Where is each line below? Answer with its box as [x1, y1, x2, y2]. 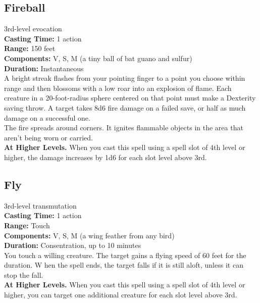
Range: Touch [4, 220, 50, 230]
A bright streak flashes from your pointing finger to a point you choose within [4, 73, 245, 83]
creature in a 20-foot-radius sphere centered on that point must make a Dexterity [4, 92, 256, 103]
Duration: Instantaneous [4, 63, 84, 73]
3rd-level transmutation [4, 200, 77, 211]
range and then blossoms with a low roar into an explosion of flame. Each [4, 82, 232, 93]
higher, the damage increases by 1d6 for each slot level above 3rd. [4, 151, 207, 162]
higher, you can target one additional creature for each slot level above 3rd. [4, 289, 237, 300]
